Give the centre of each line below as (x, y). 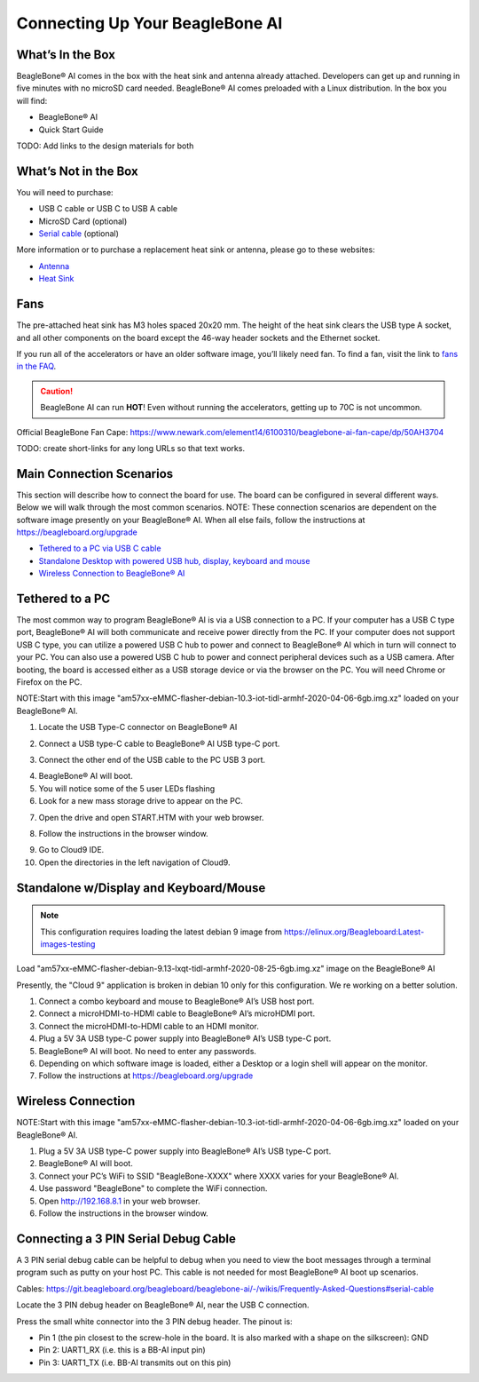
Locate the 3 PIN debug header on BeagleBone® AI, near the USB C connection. (163, 1305)
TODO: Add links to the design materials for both (105, 146)
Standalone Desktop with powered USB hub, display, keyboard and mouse (174, 560)
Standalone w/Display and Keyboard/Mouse (141, 888)
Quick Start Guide (71, 130)
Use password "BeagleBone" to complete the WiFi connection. (153, 1188)
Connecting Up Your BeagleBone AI (149, 23)
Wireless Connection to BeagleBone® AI (112, 574)
